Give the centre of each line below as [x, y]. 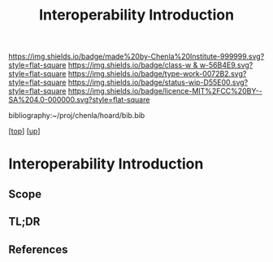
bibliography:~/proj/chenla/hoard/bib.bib [77, 116]
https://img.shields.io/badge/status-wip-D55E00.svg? [158, 82]
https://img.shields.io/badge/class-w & [133, 65]
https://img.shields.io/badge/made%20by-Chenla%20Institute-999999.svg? [136, 57]
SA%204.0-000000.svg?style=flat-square [79, 100]
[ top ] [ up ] [24, 131]
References [38, 249]
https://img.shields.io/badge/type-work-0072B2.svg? [157, 74]
